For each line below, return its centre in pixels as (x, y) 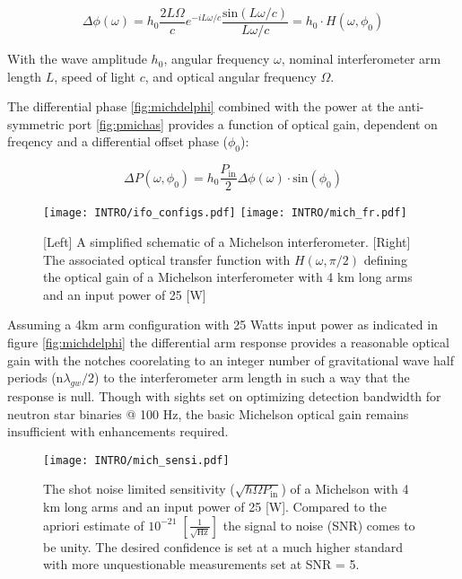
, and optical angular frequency (231, 76)
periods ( (32, 377)
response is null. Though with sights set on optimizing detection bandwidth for (224, 395)
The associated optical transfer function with (167, 259)
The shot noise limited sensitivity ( (139, 489)
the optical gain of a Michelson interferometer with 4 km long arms (228, 277)
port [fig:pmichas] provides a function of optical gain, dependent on (253, 123)
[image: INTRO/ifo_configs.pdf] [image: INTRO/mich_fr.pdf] (225, 213)
